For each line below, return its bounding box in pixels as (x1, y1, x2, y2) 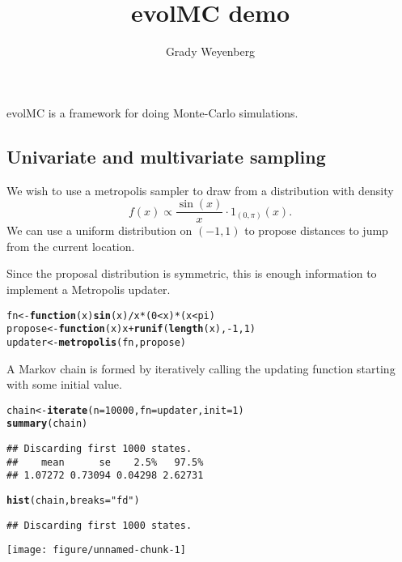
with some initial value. (6, 376, 122, 393)
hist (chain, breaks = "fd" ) (6, 494, 140, 506)
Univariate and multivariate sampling (6, 143, 326, 168)
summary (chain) (6, 418, 88, 430)
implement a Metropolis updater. (6, 280, 171, 297)
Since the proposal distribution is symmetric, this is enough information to (6, 265, 377, 282)
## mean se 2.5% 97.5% (6, 456, 204, 468)
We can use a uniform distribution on (6, 222, 193, 239)
